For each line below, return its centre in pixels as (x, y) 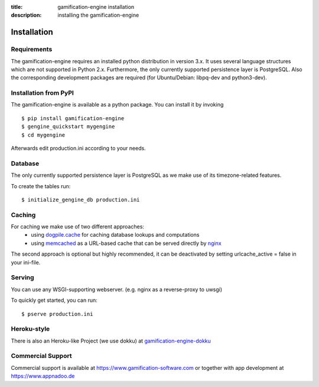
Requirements (32, 49)
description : (26, 15)
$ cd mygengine (43, 135)
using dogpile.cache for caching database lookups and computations (115, 235)
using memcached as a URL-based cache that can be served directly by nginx (126, 243)
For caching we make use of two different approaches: (78, 227)
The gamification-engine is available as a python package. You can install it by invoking (117, 105)
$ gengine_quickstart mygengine (68, 127)
